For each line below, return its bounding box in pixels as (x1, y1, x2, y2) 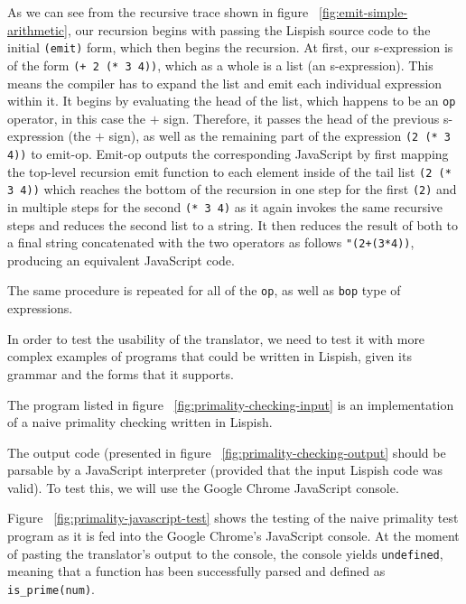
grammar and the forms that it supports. (7, 364, 234, 383)
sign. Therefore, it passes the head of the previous (163, 108, 440, 127)
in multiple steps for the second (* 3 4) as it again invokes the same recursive (7, 197, 443, 216)
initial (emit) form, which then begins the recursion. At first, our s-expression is (7, 38, 453, 57)
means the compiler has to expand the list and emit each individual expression (7, 73, 443, 92)
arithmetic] (7, 20, 68, 39)
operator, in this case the (7, 108, 146, 127)
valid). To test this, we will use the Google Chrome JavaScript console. (7, 478, 399, 497)
